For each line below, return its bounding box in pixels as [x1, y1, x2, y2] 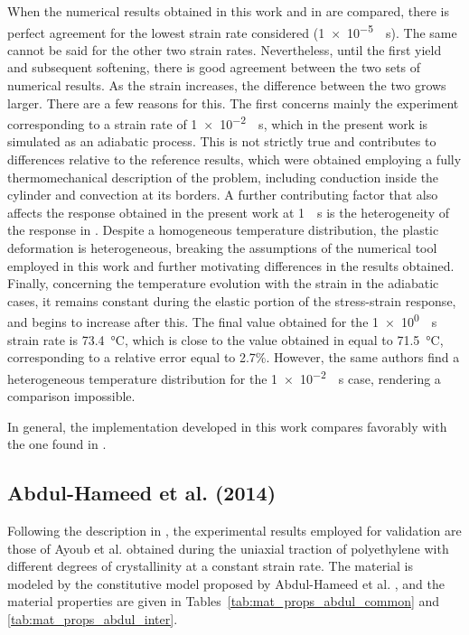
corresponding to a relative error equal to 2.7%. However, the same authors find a [7, 348, 460, 367]
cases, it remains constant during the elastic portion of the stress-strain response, [7, 291, 456, 310]
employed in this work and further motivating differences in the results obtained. [7, 256, 455, 275]
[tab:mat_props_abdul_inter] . [7, 610, 178, 629]
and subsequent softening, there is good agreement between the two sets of [7, 58, 421, 77]
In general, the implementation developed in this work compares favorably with [7, 416, 447, 435]
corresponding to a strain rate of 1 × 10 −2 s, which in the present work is [7, 112, 428, 133]
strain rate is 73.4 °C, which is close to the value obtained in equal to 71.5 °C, [7, 330, 444, 349]
